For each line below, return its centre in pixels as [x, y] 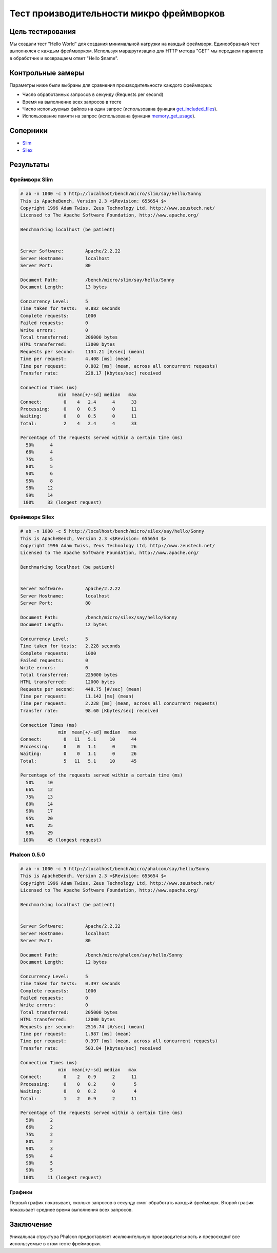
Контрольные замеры [47, 73]
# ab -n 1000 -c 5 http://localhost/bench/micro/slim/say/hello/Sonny [111, 194]
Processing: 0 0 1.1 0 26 [78, 747]
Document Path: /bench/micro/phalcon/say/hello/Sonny [102, 955]
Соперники [29, 131]
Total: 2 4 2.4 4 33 [78, 423]
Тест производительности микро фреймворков [117, 13]
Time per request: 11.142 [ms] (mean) [77, 697]
